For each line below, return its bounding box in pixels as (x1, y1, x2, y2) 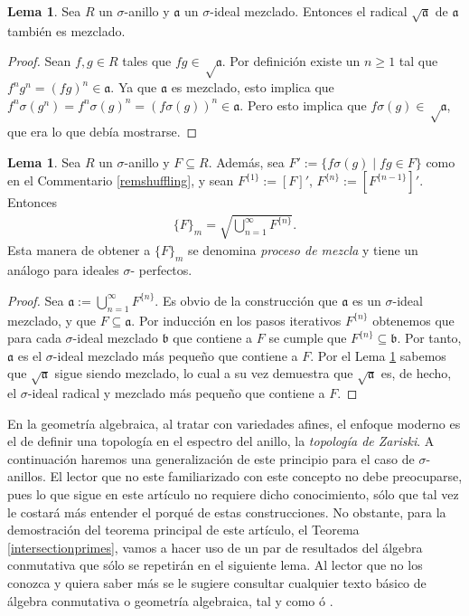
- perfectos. (130, 261, 192, 280)
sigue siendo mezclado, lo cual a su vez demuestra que (54, 364, 353, 383)
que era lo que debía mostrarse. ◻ (7, 121, 198, 140)
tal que (399, 52, 438, 71)
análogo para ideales (7, 261, 119, 280)
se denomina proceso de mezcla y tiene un (187, 241, 418, 260)
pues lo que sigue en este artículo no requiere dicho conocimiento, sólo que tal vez (7, 485, 459, 504)
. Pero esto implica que (239, 95, 367, 114)
